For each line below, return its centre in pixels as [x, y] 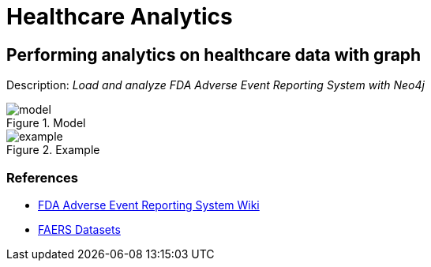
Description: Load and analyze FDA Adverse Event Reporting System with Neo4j [215, 85]
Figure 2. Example [53, 150]
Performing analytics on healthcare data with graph [214, 55]
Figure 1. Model [46, 123]
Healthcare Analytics [120, 17]
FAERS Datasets [79, 229]
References [42, 177]
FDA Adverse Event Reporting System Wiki [149, 205]
